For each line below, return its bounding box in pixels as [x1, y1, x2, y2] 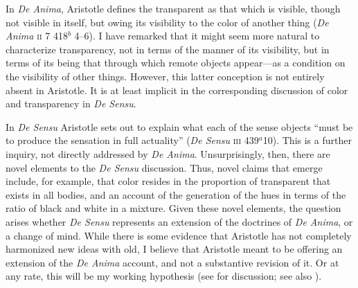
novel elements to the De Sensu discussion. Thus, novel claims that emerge [6, 160, 323, 174]
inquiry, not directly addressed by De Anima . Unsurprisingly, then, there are [6, 146, 330, 161]
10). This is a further [262, 133, 352, 147]
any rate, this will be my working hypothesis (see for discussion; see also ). [6, 269, 322, 283]
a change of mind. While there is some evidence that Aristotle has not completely [6, 228, 352, 242]
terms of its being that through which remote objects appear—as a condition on [6, 55, 346, 70]
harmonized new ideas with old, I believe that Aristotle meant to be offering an [6, 242, 343, 256]
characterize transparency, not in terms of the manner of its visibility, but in [6, 42, 330, 56]
